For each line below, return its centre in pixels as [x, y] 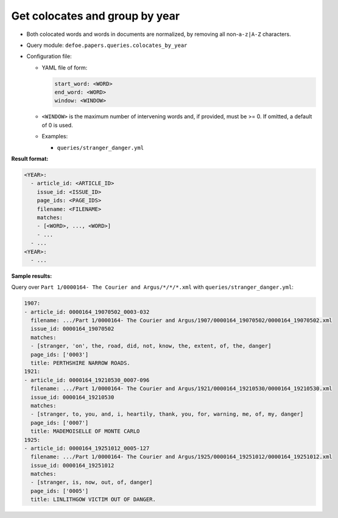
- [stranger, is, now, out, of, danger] [92, 482]
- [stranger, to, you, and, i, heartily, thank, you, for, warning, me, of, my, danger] [167, 414]
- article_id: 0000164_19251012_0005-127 [87, 448]
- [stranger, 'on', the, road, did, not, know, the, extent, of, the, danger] [151, 346]
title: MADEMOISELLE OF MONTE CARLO [85, 431]
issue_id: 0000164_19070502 [72, 329]
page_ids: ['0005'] [60, 491]
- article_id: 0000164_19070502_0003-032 [87, 312]
